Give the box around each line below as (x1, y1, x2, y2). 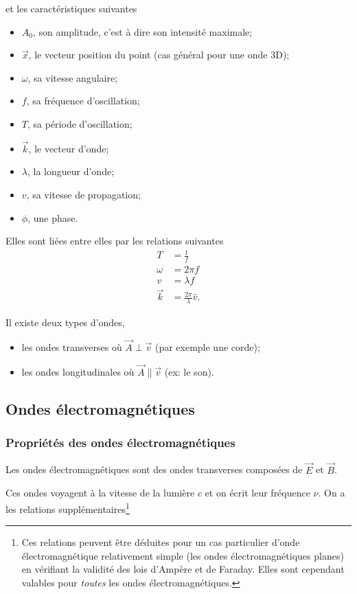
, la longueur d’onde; (27, 164, 115, 179)
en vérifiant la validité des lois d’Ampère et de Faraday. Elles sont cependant (21, 562, 345, 576)
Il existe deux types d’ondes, (5, 315, 125, 330)
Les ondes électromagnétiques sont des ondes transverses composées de (5, 462, 303, 477)
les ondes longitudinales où (21, 364, 135, 378)
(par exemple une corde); (154, 340, 260, 354)
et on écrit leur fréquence (205, 486, 310, 500)
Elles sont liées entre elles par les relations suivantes (5, 233, 224, 248)
